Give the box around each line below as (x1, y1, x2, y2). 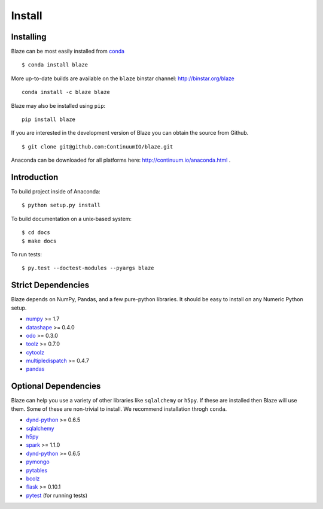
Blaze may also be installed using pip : (11, 102, 106, 109)
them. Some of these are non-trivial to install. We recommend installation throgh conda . (11, 405, 227, 413)
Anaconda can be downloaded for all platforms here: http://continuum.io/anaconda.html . (11, 156, 231, 164)
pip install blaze (22, 116, 76, 123)
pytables (26, 466, 48, 474)
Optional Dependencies (11, 381, 101, 392)
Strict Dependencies (11, 280, 90, 290)
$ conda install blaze (22, 62, 89, 68)
